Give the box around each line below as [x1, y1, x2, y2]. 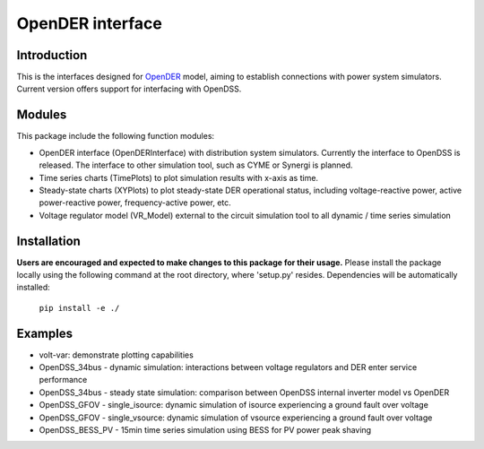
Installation [16, 233, 81, 248]
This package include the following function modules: [16, 131, 215, 142]
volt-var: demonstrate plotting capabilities [39, 350, 194, 360]
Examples [16, 325, 73, 341]
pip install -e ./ [39, 303, 120, 313]
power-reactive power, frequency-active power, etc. [39, 197, 232, 208]
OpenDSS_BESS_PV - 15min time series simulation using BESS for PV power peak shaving [39, 425, 372, 436]
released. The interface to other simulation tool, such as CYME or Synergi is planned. [39, 160, 353, 170]
